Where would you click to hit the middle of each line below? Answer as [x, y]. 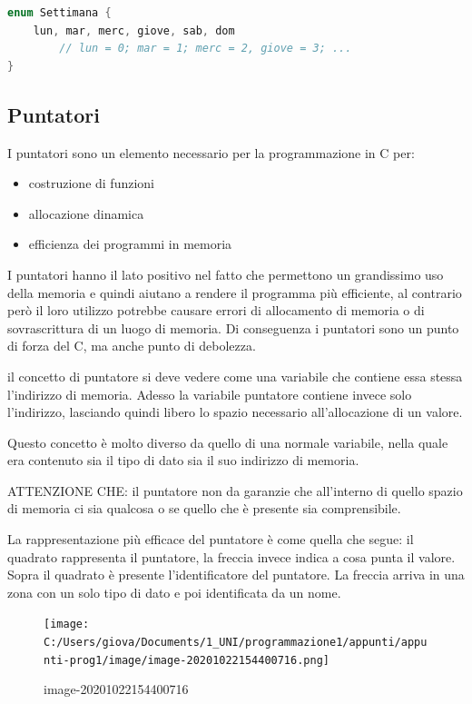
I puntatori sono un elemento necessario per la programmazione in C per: [211, 152]
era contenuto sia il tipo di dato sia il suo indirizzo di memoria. [183, 460]
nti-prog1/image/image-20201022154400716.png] [187, 660]
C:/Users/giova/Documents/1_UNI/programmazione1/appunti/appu [236, 643]
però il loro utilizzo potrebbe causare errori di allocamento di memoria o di [216, 310]
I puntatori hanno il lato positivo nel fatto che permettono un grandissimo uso [226, 274]
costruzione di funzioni [91, 183]
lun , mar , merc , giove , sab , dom [134, 30]
